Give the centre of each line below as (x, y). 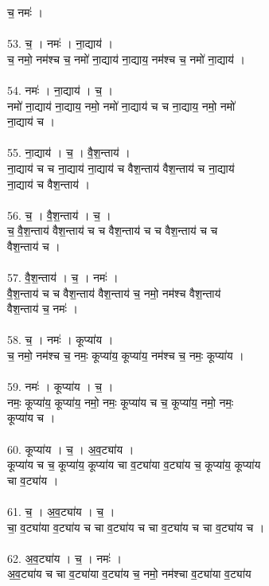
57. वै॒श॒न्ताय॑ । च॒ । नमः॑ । (63, 277)
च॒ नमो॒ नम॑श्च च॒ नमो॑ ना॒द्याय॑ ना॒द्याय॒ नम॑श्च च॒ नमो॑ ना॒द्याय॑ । (126, 59)
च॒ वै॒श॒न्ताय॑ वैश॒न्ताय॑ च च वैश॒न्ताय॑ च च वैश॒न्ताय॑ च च (113, 230)
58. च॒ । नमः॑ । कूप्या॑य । (60, 340)
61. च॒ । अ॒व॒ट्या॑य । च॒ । (61, 511)
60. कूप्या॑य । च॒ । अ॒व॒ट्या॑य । (71, 449)
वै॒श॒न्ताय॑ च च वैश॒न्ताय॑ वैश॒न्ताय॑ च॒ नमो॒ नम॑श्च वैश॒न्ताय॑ (114, 293)
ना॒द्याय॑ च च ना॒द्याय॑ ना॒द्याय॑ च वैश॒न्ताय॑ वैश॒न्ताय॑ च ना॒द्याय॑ (121, 168)
